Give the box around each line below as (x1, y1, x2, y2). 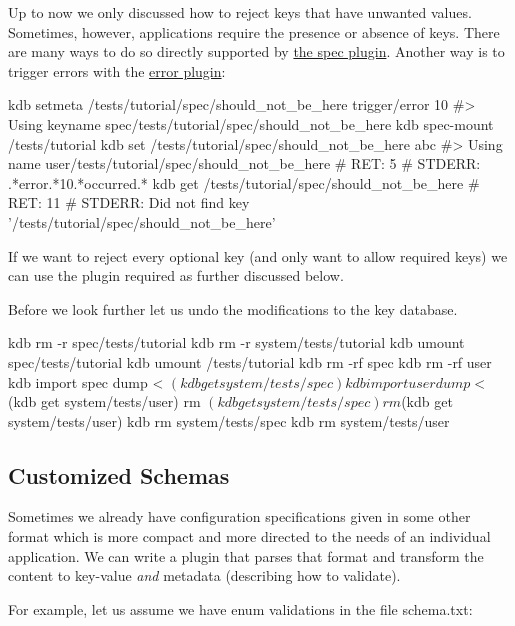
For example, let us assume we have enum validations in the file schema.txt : (8, 598, 473, 619)
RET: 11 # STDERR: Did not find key (8, 192, 250, 213)
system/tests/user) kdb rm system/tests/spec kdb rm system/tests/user (8, 410, 450, 431)
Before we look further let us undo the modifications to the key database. (8, 298, 458, 319)
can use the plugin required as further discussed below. (8, 265, 344, 286)
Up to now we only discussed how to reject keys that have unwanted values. (8, 2, 472, 22)
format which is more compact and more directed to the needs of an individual (8, 526, 491, 547)
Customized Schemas (8, 459, 230, 490)
